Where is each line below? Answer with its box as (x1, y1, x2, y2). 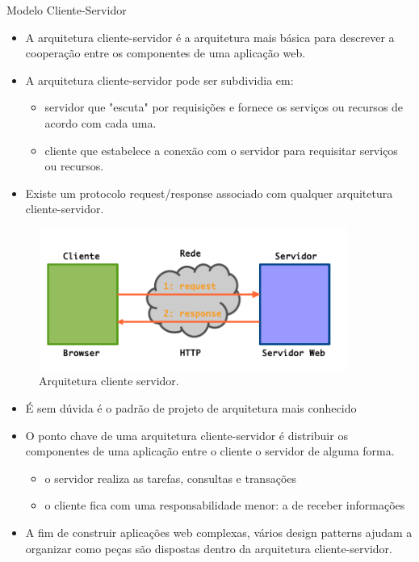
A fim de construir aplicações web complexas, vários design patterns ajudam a (25, 523, 413, 540)
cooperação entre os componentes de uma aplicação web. (25, 44, 306, 61)
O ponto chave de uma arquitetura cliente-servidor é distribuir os (25, 426, 348, 443)
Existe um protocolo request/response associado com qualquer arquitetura (25, 184, 393, 201)
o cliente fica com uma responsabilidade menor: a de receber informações (44, 497, 405, 514)
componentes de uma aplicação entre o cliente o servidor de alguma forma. (25, 442, 395, 459)
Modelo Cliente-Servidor (6, 2, 127, 18)
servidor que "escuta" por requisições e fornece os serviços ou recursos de (44, 99, 404, 115)
